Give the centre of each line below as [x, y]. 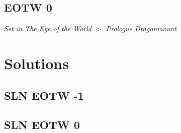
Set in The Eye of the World [48, 28]
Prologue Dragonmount [141, 28]
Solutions [36, 63]
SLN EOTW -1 [44, 95]
